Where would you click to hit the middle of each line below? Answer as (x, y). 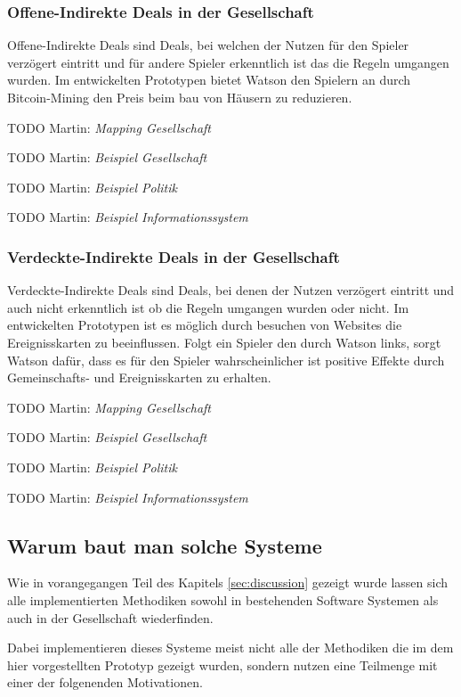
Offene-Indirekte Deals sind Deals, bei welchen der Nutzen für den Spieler (208, 45)
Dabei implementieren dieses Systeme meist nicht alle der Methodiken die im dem (230, 648)
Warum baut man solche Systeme (165, 545)
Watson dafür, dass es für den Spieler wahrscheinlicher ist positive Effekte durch (226, 360)
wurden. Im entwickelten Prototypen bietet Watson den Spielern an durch (209, 80)
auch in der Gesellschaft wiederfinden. (110, 617)
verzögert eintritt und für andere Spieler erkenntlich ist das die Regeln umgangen (228, 62)
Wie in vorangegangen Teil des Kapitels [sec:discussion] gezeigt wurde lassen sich (228, 582)
